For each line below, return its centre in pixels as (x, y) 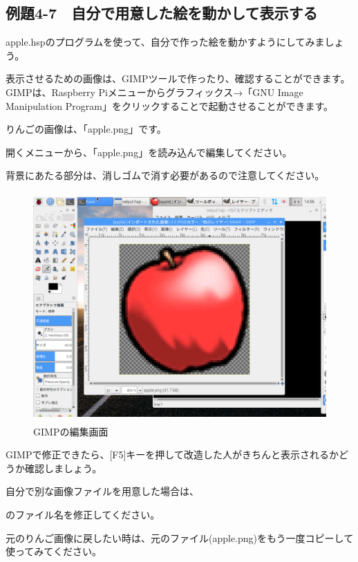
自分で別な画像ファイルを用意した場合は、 (102, 491)
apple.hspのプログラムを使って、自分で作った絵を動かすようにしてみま (165, 42)
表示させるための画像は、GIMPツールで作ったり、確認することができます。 (178, 78)
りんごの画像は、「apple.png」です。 (86, 129)
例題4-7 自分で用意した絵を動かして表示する (162, 13)
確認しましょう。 (63, 468)
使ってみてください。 (54, 551)
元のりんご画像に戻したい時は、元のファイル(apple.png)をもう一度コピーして (180, 537)
